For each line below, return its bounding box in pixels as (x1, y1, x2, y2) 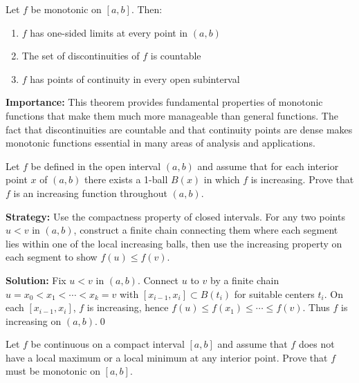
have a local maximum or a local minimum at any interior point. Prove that (6, 350, 328, 364)
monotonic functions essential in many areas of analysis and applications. (6, 136, 315, 150)
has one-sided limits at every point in (30, 25, 188, 39)
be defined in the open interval (30, 158, 161, 173)
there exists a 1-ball (84, 172, 168, 187)
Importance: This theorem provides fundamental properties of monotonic (6, 95, 323, 109)
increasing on (6, 313, 62, 328)
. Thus (302, 300, 330, 315)
